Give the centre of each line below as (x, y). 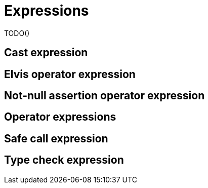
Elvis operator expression (70, 74)
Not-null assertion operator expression (105, 96)
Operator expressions (60, 117)
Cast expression (46, 53)
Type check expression (64, 160)
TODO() (17, 33)
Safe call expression (56, 138)
